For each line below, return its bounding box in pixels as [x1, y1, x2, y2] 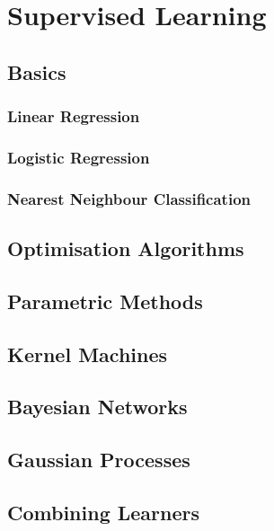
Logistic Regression [7, 146, 150, 168]
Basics [7, 58, 66, 85]
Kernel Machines [7, 340, 168, 367]
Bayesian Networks [7, 393, 188, 420]
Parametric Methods [7, 287, 203, 314]
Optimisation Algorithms [7, 235, 244, 262]
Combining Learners [7, 498, 200, 526]
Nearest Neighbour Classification [7, 187, 252, 209]
